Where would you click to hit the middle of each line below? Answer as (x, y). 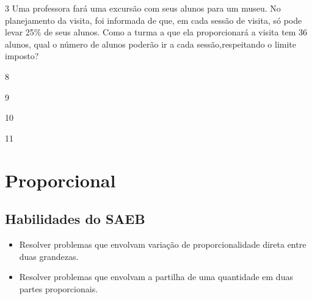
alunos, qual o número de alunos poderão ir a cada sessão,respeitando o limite (151, 44)
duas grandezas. (49, 256)
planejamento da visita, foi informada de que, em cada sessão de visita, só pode (154, 20)
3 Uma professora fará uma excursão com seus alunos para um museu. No (143, 8)
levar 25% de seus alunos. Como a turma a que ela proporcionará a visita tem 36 (156, 32)
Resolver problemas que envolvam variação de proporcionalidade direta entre (163, 244)
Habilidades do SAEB (75, 219)
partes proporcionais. (59, 288)
